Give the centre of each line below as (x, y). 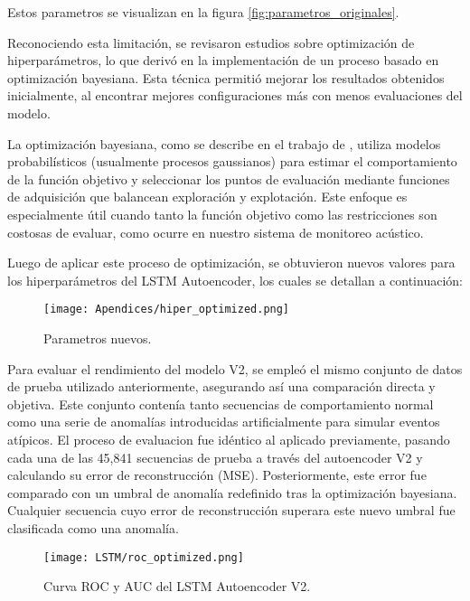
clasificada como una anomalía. (93, 527)
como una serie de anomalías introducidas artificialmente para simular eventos (224, 422)
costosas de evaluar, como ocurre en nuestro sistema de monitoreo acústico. (216, 232)
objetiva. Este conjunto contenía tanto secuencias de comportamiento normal (221, 404)
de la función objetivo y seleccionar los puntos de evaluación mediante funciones (229, 178)
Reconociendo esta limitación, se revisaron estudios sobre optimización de (211, 42)
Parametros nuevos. (98, 338)
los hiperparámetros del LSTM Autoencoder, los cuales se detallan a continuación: (235, 280)
